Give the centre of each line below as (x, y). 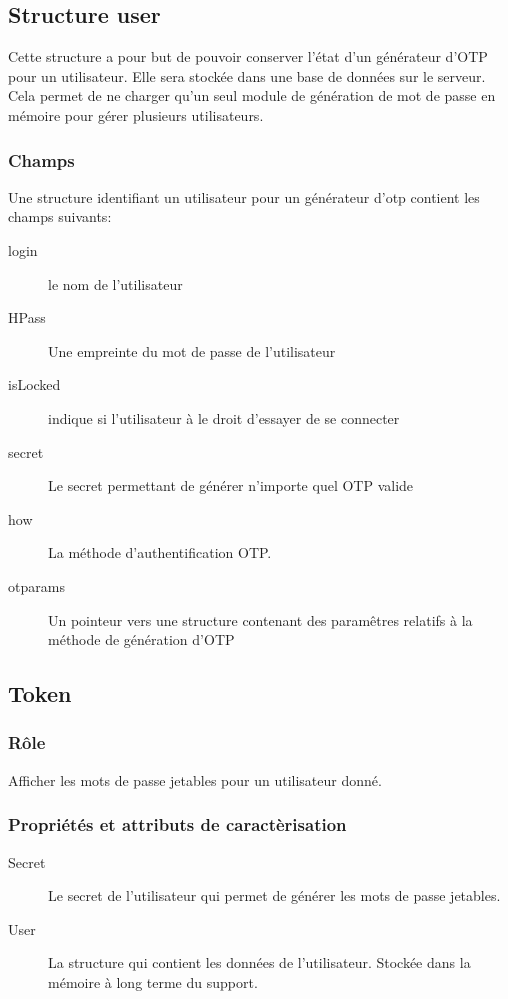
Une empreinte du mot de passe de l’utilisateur (192, 350)
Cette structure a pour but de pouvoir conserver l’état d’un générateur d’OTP (248, 56)
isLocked (34, 384)
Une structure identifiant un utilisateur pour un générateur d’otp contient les (244, 196)
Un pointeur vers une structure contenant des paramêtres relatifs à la (260, 619)
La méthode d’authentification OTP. (160, 552)
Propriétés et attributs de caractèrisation (177, 824)
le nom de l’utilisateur (115, 283)
